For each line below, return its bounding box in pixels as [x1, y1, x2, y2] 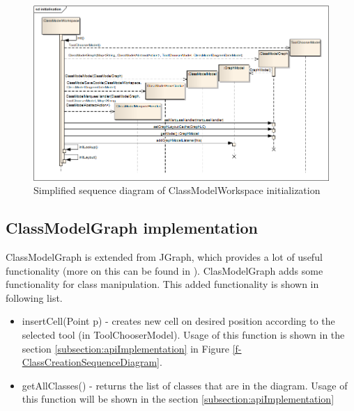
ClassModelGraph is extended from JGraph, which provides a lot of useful [6, 250, 323, 264]
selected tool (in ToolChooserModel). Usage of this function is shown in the [22, 328, 345, 342]
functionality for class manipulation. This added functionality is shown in [6, 277, 319, 291]
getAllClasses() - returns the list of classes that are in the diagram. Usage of [22, 378, 348, 392]
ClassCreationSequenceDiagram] [22, 355, 160, 369]
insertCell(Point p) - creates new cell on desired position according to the [22, 314, 335, 328]
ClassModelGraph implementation [6, 217, 259, 239]
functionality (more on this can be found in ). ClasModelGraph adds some [6, 263, 323, 277]
